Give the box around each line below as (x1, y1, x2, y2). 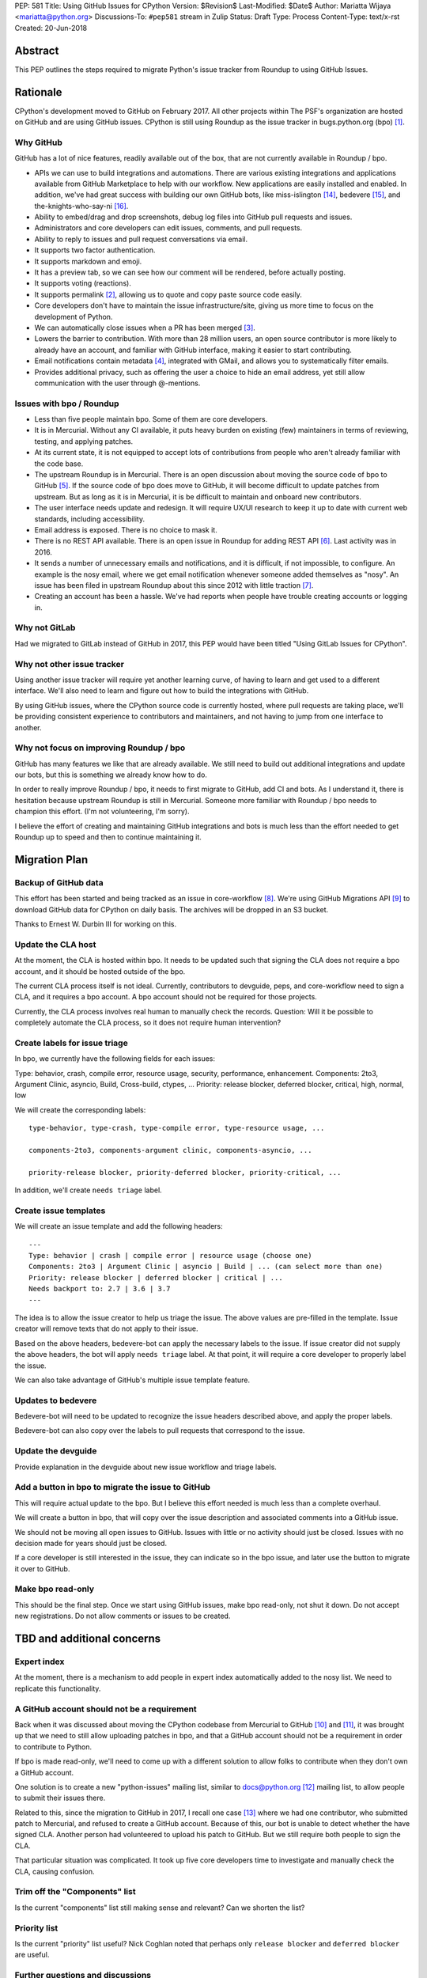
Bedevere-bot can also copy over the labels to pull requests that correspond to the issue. (14, 1426, 305, 1435)
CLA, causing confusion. (14, 1866, 95, 1876)
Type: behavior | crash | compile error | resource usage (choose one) (28, 1251, 312, 1260)
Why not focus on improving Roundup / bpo (14, 742, 186, 753)
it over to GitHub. (14, 1563, 70, 1574)
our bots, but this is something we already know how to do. (14, 770, 207, 779)
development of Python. (34, 312, 113, 321)
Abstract (14, 44, 59, 57)
